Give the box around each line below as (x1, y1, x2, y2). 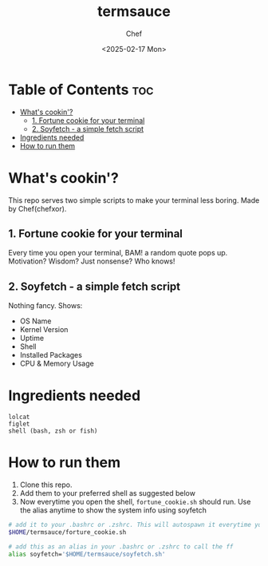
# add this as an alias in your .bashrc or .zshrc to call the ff (8, 542, 234, 551)
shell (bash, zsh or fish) (8, 427, 98, 435)
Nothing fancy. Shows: (8, 301, 83, 311)
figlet (8, 420, 30, 429)
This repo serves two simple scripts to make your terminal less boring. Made (8, 195, 260, 205)
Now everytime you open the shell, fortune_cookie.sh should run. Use (19, 497, 251, 507)
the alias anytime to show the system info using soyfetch (19, 505, 207, 515)
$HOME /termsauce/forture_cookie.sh (8, 528, 127, 536)
